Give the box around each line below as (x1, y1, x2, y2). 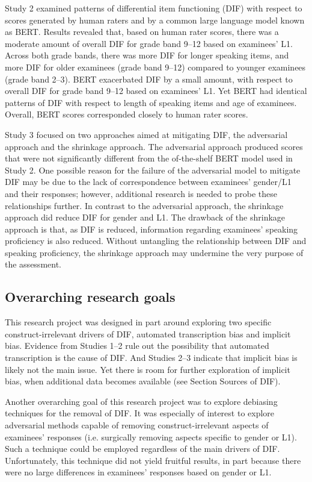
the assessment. (5, 258, 61, 271)
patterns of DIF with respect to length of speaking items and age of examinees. (5, 96, 297, 108)
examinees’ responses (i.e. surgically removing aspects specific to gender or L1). (5, 430, 297, 443)
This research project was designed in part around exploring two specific (5, 316, 272, 328)
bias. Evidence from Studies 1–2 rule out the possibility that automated (5, 339, 269, 352)
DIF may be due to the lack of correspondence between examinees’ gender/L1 (5, 175, 292, 188)
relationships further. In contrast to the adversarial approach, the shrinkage (5, 199, 284, 211)
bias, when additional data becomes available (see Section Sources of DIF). (5, 375, 281, 387)
